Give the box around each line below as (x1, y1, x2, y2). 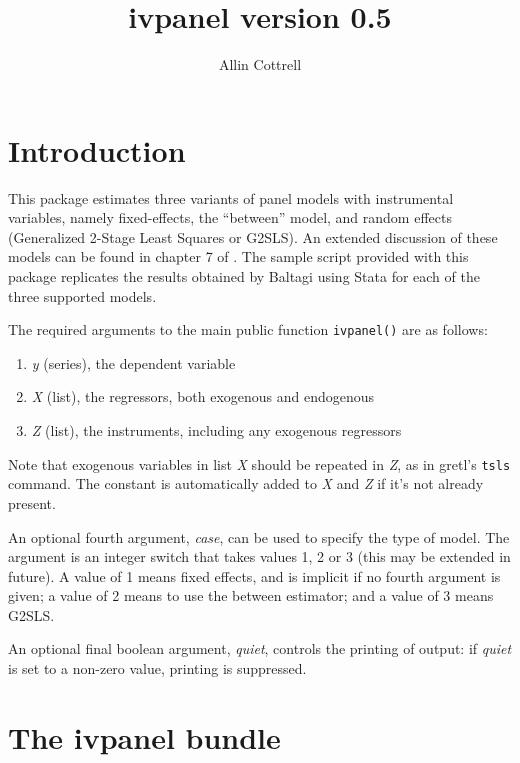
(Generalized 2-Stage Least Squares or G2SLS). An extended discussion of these (8, 226, 498, 247)
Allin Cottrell (218, 54, 302, 75)
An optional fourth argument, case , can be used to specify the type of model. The (8, 526, 510, 547)
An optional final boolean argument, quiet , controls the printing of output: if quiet (8, 638, 512, 659)
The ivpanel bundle (8, 716, 281, 757)
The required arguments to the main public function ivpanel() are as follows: (8, 319, 488, 340)
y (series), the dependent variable (31, 352, 236, 373)
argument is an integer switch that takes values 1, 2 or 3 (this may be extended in (8, 546, 511, 567)
